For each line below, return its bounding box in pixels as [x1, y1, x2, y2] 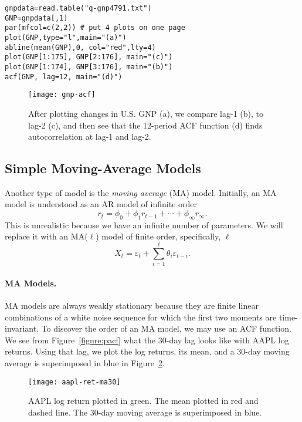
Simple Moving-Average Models [5, 159, 201, 177]
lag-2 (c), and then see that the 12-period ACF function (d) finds [28, 119, 263, 131]
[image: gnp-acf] [28, 90, 96, 99]
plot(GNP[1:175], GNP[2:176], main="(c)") [5, 53, 173, 62]
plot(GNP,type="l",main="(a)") [5, 33, 127, 42]
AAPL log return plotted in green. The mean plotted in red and [28, 394, 259, 407]
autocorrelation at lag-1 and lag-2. [28, 130, 151, 143]
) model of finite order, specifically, [96, 230, 221, 242]
